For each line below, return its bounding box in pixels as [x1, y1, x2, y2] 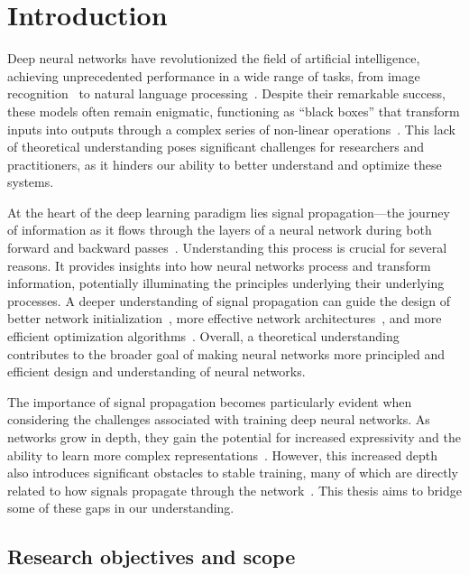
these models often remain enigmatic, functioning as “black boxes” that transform [7, 101, 460, 120]
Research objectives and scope [7, 543, 296, 570]
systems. [7, 172, 54, 191]
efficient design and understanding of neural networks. [7, 362, 306, 381]
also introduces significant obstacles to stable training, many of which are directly [7, 463, 458, 482]
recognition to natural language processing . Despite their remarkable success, [7, 84, 446, 103]
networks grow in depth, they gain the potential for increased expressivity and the [7, 428, 461, 446]
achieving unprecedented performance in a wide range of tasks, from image [7, 66, 420, 85]
